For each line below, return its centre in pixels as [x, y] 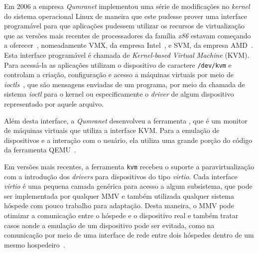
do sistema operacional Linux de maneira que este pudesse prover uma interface [126, 16]
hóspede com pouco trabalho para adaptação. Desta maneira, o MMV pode [119, 205]
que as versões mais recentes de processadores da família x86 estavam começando [128, 35]
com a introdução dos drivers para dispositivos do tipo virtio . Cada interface [121, 176]
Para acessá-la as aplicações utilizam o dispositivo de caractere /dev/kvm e [118, 64]
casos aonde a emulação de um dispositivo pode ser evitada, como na [109, 225]
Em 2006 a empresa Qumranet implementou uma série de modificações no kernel [127, 6]
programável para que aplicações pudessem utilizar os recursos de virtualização [124, 26]
